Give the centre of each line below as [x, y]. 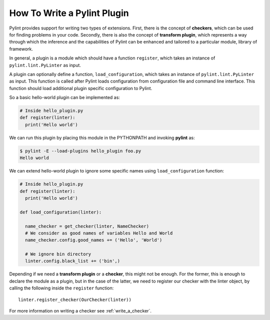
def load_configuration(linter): [61, 212]
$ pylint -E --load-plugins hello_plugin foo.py [80, 151]
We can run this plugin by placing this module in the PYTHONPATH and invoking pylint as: [102, 137]
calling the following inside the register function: [61, 288]
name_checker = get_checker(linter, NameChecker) [87, 226]
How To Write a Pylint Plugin [69, 13]
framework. [21, 49]
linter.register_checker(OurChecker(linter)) [75, 299]
